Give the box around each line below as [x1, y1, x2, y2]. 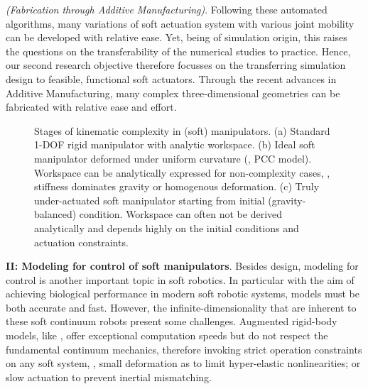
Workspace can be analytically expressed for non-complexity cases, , [34, 165, 330, 180]
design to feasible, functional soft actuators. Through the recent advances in [6, 71, 337, 86]
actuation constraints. [34, 234, 129, 249]
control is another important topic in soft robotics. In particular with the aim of [6, 272, 355, 287]
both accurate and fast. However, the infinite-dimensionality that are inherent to [6, 300, 357, 314]
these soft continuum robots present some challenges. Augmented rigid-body [6, 314, 337, 329]
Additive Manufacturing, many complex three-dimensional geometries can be [6, 85, 340, 100]
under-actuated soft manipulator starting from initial [34, 192, 265, 207]
